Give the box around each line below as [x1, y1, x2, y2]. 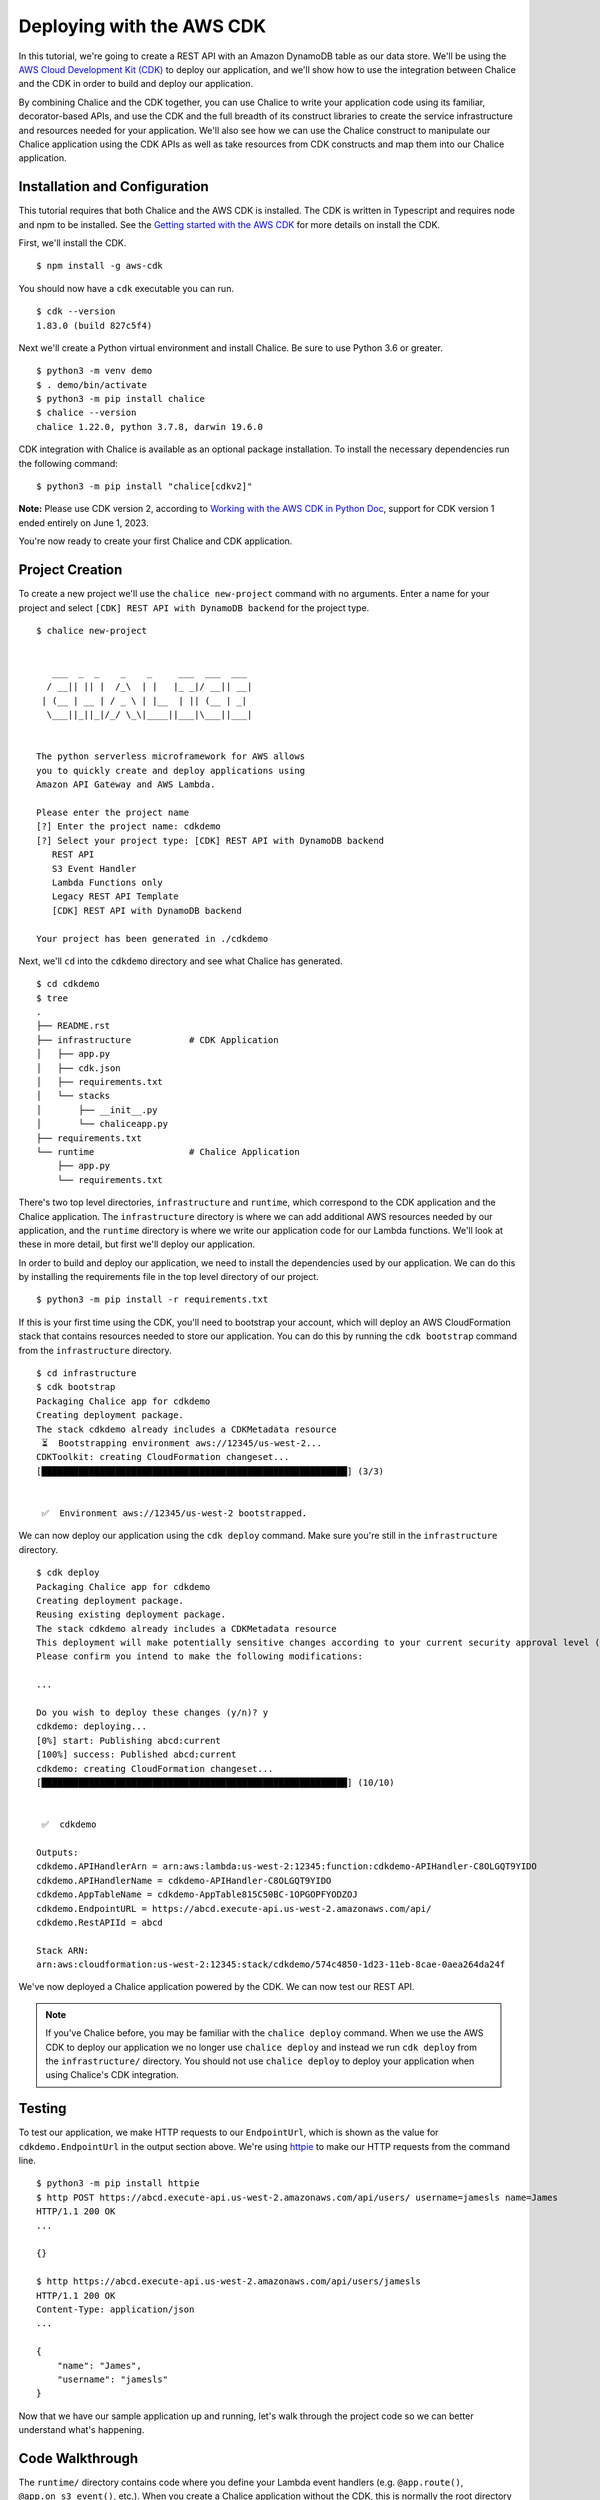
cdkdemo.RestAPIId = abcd [36, 1916, 164, 1928]
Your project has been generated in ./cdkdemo [36, 933, 269, 944]
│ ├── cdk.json [36, 1062, 121, 1074]
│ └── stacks [36, 1090, 111, 1102]
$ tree [36, 992, 69, 1004]
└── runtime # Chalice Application [36, 1146, 300, 1157]
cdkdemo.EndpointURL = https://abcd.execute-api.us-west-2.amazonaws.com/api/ [36, 1903, 432, 1914]
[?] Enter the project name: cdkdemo [36, 821, 222, 832]
